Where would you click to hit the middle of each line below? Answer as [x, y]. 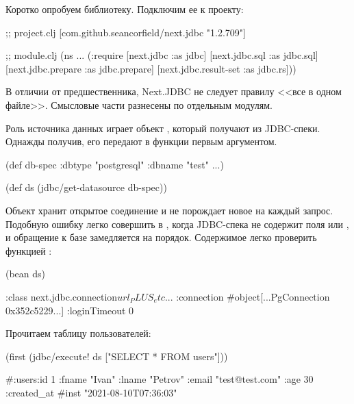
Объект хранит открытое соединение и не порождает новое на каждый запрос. [169, 210]
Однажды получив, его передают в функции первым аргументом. [141, 141]
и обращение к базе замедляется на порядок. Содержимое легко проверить [161, 237]
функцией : [29, 250]
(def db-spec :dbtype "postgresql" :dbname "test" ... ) [115, 164]
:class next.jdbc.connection [62, 296]
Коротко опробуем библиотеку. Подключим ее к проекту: [125, 9]
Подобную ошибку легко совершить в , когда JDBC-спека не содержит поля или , [177, 224]
